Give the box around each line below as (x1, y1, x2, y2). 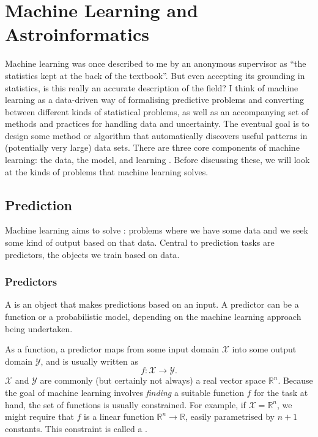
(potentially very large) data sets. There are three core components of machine (5, 141, 300, 154)
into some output (232, 343, 297, 355)
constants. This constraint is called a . (5, 422, 147, 435)
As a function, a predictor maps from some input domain (5, 343, 219, 355)
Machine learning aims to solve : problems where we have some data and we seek (5, 224, 308, 237)
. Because (278, 374, 313, 387)
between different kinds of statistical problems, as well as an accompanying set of (5, 105, 309, 118)
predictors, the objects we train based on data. (5, 248, 180, 260)
